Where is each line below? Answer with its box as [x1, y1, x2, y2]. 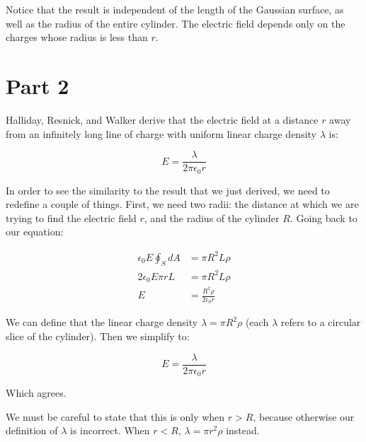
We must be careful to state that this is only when [6, 409, 225, 424]
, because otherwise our [253, 409, 355, 424]
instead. [226, 423, 260, 438]
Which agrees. [6, 385, 67, 400]
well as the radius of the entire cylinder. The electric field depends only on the [6, 16, 345, 30]
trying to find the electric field [6, 210, 137, 225]
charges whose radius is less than [6, 30, 148, 45]
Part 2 [6, 71, 69, 100]
